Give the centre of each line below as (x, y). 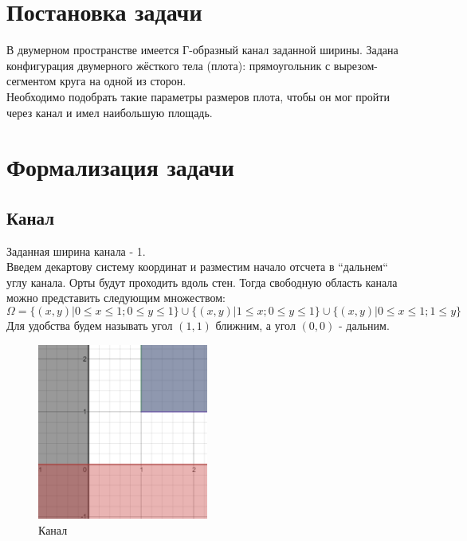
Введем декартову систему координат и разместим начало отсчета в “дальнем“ (197, 267)
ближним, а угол (255, 325)
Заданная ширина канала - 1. (76, 251)
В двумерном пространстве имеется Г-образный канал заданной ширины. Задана (202, 50)
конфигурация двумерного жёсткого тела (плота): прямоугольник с (169, 65)
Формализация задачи (120, 167)
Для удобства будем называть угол (90, 325)
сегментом (31, 81)
